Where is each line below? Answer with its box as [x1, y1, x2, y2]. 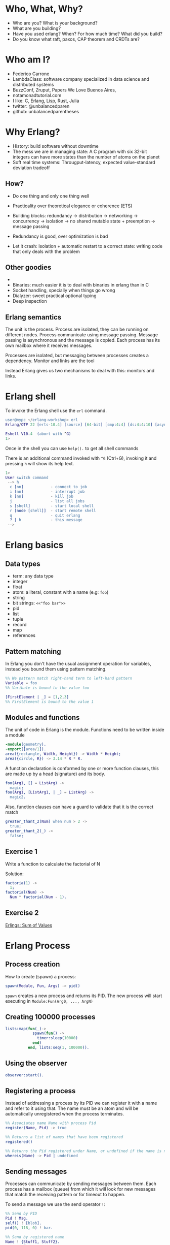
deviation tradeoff [12, 165, 50, 171]
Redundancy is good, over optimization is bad [12, 233, 108, 239]
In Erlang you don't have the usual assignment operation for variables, [5, 661, 151, 666]
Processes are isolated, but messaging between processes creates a [5, 353, 149, 359]
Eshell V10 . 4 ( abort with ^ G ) [5, 431, 71, 436]
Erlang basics [5, 539, 64, 551]
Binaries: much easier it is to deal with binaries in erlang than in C [12, 282, 149, 288]
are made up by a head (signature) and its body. [5, 771, 105, 777]
